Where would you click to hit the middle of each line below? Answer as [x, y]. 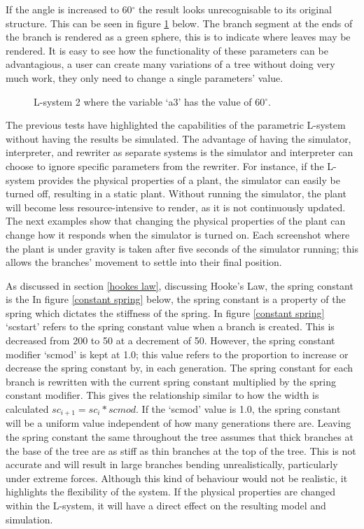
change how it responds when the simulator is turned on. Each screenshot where [178, 234]
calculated [27, 409]
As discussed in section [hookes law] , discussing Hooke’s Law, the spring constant [180, 285]
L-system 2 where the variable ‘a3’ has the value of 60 [149, 101]
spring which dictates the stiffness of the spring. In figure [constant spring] [165, 312]
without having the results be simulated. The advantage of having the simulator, [178, 138]
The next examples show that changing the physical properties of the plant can [176, 221]
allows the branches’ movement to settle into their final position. [144, 262]
